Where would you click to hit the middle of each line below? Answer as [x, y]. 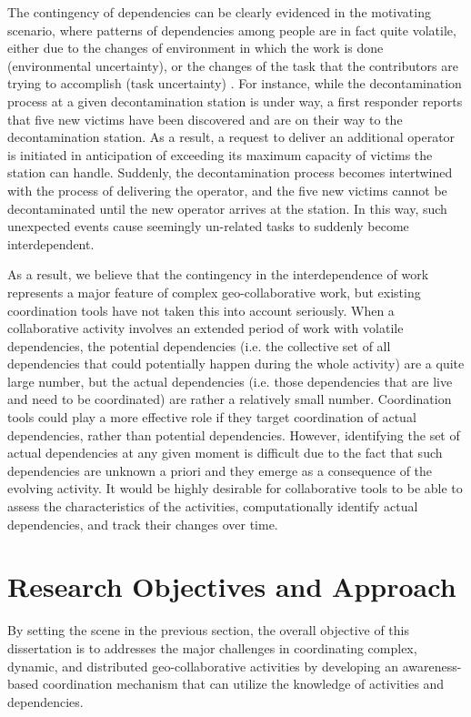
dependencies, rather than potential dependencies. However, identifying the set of [234, 434]
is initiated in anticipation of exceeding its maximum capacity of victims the [220, 154]
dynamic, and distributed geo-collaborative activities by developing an [203, 666]
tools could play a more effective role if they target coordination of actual [212, 417]
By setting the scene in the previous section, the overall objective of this [209, 630]
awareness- [432, 666]
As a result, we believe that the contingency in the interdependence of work [218, 274]
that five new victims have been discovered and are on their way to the [205, 119]
